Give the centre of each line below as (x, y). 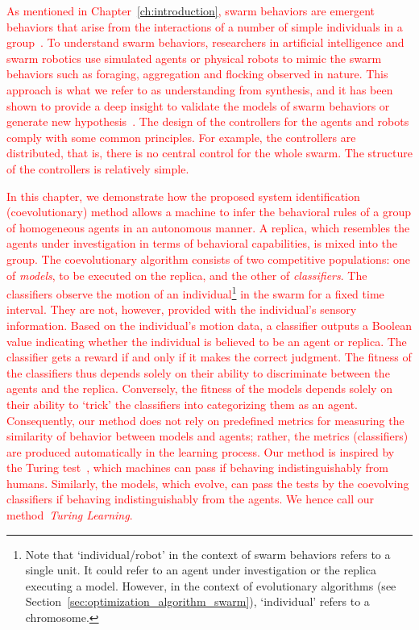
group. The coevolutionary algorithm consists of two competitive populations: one (208, 259)
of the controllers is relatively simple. (98, 168)
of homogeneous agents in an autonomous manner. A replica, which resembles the (208, 227)
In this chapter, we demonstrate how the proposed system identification (183, 196)
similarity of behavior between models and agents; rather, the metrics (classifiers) (207, 436)
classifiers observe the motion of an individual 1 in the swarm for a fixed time (195, 292)
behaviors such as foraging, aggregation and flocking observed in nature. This (197, 74)
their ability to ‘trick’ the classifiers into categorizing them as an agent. (183, 404)
